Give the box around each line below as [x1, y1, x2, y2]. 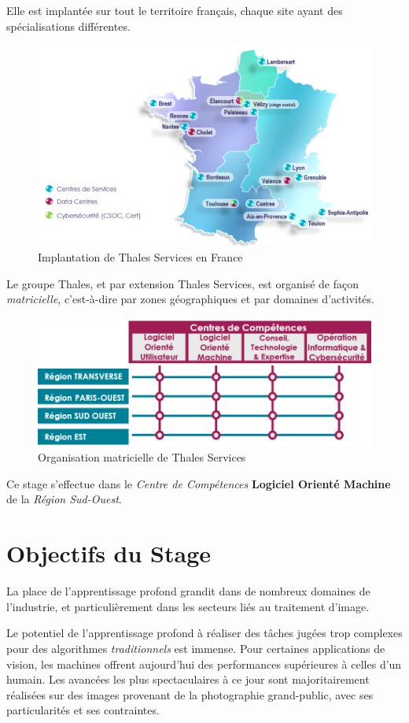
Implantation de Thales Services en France [38, 249, 243, 265]
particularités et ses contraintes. [6, 702, 160, 718]
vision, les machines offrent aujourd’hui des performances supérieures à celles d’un [6, 655, 402, 672]
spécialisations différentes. [6, 17, 131, 34]
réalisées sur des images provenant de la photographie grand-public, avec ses [6, 686, 374, 703]
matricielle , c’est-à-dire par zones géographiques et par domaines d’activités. [6, 291, 374, 307]
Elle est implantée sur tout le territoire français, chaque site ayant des [6, 2, 343, 18]
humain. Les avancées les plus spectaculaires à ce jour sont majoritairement [6, 671, 370, 688]
